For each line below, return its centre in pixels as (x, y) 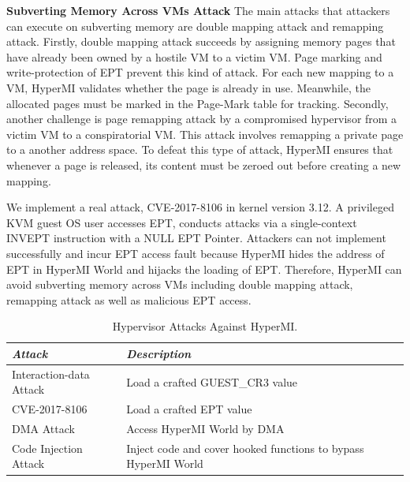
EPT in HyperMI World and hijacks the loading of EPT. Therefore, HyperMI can (204, 269)
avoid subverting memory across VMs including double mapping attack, (180, 284)
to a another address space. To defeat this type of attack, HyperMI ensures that (200, 149)
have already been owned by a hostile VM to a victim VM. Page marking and (194, 56)
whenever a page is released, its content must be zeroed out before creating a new (204, 164)
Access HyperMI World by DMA (205, 428)
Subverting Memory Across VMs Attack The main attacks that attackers (198, 10)
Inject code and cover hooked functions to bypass (245, 448)
